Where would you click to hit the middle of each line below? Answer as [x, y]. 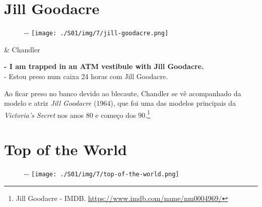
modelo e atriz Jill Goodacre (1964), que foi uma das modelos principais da [120, 103]
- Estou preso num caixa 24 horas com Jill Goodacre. [86, 76]
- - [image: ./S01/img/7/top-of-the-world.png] [102, 174]
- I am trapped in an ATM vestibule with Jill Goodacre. [104, 66]
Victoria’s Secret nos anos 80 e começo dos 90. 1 [77, 114]
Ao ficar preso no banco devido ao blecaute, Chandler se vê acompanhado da [123, 93]
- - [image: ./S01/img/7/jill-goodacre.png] [96, 32]
